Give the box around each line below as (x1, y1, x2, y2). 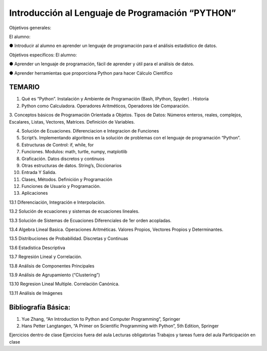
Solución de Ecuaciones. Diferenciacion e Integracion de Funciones (21, 128, 159, 133)
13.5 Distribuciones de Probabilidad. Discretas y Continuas (9, 235, 129, 242)
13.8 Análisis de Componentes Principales (9, 263, 95, 269)
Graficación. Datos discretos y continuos (21, 156, 105, 162)
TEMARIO (9, 83, 40, 91)
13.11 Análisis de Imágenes (9, 290, 63, 296)
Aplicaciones (21, 190, 48, 196)
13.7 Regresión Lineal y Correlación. (9, 254, 83, 260)
